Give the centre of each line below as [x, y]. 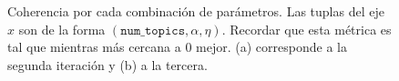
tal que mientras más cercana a [94, 47]
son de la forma [62, 29]
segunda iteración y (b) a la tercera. [107, 64]
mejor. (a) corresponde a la [271, 47]
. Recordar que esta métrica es [307, 29]
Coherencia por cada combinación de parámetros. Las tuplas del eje [196, 11]
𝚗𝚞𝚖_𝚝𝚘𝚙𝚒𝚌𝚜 [153, 30]
